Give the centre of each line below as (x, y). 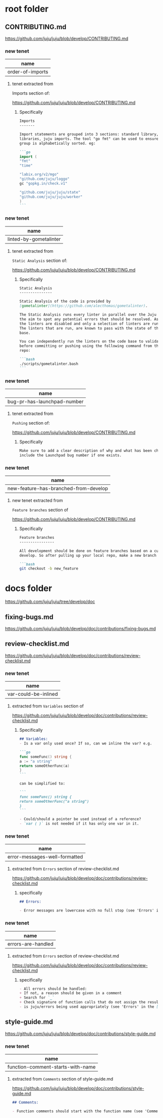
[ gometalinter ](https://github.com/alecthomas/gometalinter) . (83, 306)
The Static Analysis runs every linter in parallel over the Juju (88, 315)
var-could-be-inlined (33, 694)
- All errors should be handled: (53, 989)
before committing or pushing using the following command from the (90, 346)
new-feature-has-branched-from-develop (58, 488)
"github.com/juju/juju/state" (50, 192)
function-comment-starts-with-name (52, 1067)
